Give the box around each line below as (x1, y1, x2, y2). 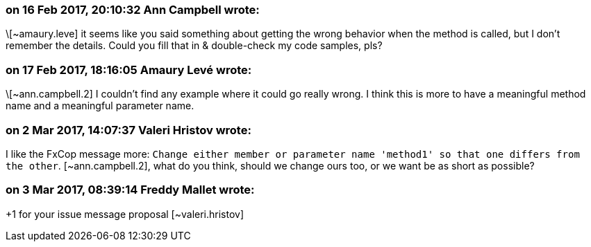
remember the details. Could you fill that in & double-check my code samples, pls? (6, 39, 383, 52)
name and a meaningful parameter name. (6, 100, 194, 112)
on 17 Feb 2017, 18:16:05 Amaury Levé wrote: (6, 62, 252, 77)
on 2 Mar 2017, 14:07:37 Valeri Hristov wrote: (6, 122, 251, 137)
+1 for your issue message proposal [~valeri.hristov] (6, 208, 244, 220)
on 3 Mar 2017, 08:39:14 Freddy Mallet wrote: (6, 183, 255, 197)
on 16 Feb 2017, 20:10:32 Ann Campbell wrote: (6, 3, 260, 17)
